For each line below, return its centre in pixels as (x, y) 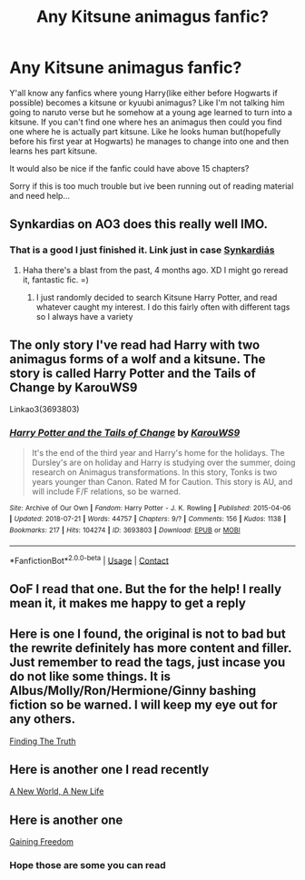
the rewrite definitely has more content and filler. (151, 648)
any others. (43, 719)
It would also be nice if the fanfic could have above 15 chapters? (129, 168)
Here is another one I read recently (109, 769)
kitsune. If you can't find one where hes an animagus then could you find (146, 122)
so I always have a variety (84, 316)
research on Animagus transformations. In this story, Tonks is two (154, 472)
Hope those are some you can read (88, 865)
